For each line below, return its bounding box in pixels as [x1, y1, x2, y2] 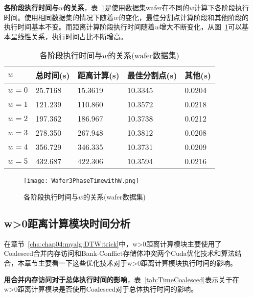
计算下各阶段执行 [194, 2, 249, 12]
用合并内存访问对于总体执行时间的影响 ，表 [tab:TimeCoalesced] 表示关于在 [4, 274, 239, 284]
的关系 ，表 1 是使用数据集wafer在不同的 [64, 2, 189, 12]
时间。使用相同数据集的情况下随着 [4, 12, 114, 22]
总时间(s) [35, 70, 70, 81]
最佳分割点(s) [127, 70, 177, 81]
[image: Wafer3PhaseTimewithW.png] [23, 177, 139, 185]
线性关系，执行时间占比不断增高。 [17, 31, 127, 41]
